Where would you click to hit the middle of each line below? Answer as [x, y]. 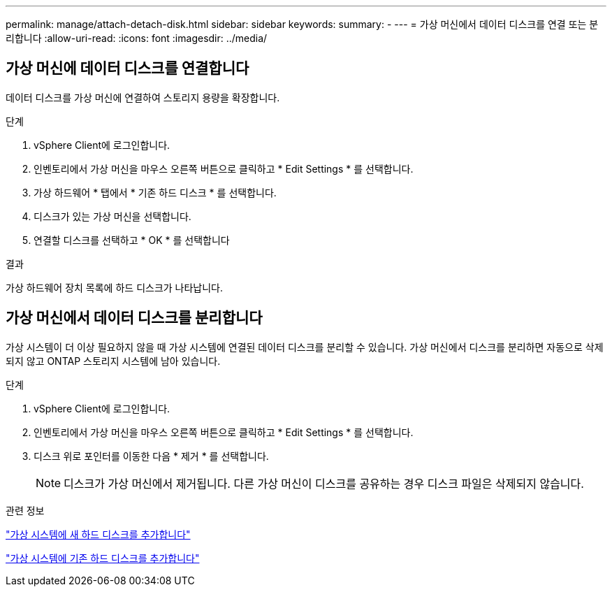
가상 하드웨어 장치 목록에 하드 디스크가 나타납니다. [115, 287]
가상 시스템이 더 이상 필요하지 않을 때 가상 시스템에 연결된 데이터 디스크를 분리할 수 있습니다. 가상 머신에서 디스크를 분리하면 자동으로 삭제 [305, 347]
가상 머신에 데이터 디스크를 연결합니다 [127, 68]
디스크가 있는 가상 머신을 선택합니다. [112, 216]
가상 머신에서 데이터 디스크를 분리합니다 [134, 318]
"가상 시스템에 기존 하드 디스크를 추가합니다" [103, 558]
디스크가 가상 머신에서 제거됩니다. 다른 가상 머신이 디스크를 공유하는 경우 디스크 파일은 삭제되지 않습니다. [324, 483]
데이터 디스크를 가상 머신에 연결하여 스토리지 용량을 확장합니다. [143, 97]
